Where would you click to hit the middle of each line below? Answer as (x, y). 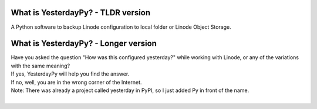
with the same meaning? (41, 66)
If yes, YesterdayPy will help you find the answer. (70, 74)
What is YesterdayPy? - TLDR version (81, 13)
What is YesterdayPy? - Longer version (84, 44)
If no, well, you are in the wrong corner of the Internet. (76, 82)
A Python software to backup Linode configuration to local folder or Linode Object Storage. (121, 27)
